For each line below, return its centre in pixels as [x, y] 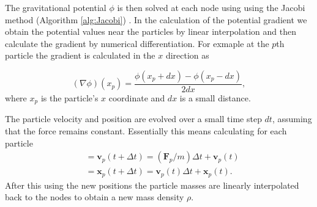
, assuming [292, 119]
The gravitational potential [56, 7]
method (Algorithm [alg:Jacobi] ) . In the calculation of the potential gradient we [156, 19]
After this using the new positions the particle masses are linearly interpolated [152, 185]
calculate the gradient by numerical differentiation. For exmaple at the [137, 43]
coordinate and [137, 98]
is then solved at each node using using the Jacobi [211, 7]
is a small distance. [215, 98]
